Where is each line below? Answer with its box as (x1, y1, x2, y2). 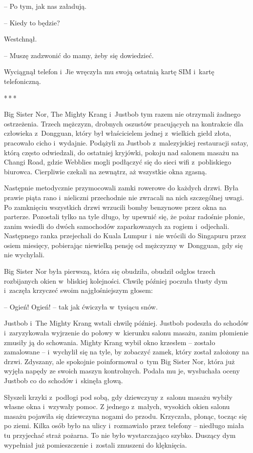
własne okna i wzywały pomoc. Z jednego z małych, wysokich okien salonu (4, 401, 230, 412)
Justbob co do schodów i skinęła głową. (4, 375, 123, 385)
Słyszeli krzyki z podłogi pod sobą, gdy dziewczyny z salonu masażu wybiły (4, 391, 232, 402)
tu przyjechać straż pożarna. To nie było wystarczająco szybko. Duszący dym (4, 430, 236, 440)
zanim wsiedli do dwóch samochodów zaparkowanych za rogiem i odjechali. (4, 221, 230, 231)
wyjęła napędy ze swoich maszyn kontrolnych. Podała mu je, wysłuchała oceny (4, 366, 240, 376)
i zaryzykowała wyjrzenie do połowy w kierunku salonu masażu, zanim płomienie (4, 328, 249, 338)
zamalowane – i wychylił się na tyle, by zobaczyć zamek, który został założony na (4, 347, 249, 357)
